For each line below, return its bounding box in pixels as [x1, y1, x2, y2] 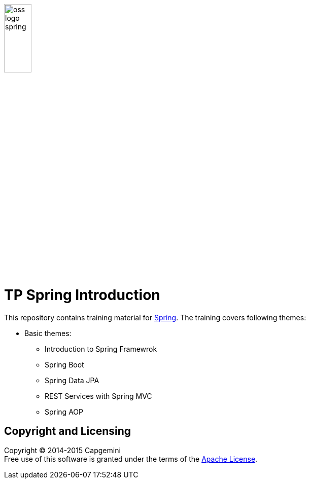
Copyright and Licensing [4, 424, 131, 437]
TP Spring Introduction [4, 286, 160, 304]
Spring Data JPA [45, 376, 99, 385]
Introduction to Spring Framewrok [45, 344, 157, 353]
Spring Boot [45, 360, 84, 369]
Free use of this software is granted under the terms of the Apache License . [4, 455, 258, 464]
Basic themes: [24, 328, 72, 338]
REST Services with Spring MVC [45, 391, 152, 400]
